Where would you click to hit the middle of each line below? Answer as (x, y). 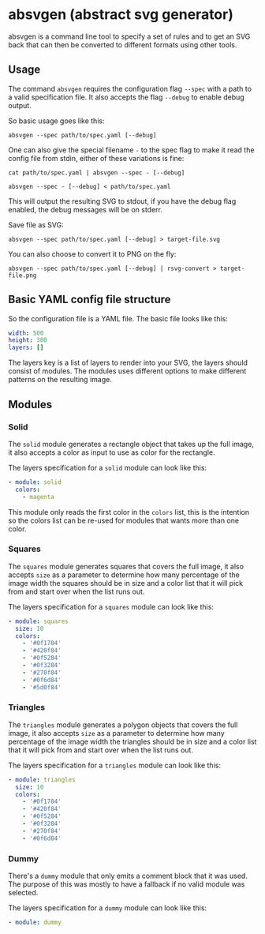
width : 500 (26, 333)
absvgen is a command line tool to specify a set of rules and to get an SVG (129, 36)
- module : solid (35, 482)
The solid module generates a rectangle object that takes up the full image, (131, 444)
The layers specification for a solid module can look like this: (108, 467)
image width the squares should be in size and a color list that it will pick (125, 583)
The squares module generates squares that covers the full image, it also (126, 566)
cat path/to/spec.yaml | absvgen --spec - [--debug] (97, 173)
